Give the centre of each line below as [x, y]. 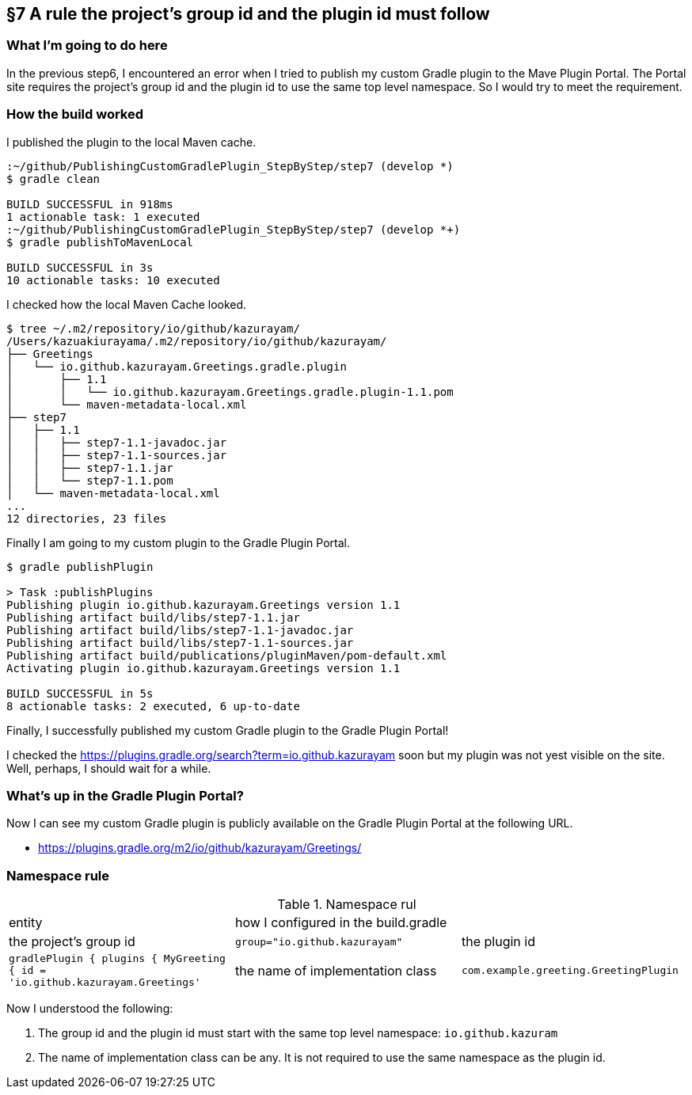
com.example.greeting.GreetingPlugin [570, 971]
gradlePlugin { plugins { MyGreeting [117, 959]
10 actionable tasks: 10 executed [113, 280]
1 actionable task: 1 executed [103, 217]
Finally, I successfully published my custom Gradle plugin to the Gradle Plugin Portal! [228, 730]
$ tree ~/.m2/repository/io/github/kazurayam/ [153, 328]
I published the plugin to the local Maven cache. [131, 142]
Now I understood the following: [90, 1009]
